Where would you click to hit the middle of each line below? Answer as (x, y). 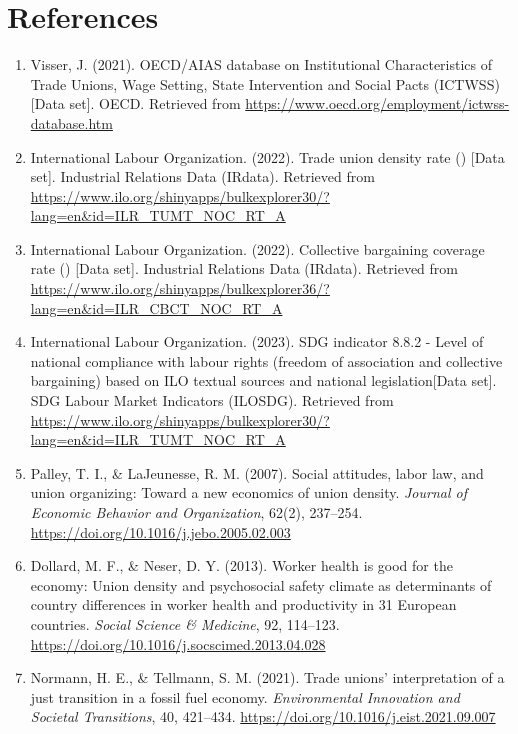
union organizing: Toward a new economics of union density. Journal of (248, 492)
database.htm (71, 122)
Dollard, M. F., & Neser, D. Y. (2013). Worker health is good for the (241, 565)
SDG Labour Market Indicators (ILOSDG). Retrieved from (212, 400)
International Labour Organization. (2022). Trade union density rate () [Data (267, 156)
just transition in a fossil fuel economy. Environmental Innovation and (245, 696)
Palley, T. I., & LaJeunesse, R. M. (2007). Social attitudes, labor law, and (257, 472)
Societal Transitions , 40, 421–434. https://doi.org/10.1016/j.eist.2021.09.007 (263, 716)
